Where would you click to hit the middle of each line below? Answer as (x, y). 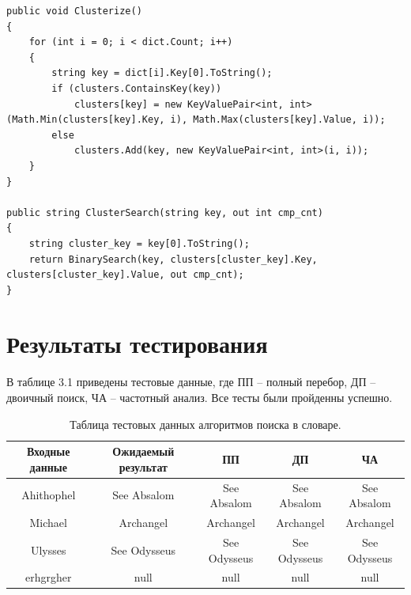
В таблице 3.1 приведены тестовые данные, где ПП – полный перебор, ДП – (191, 382)
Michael (48, 523)
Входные (48, 451)
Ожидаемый (143, 451)
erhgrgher (49, 577)
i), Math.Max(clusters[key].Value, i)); (278, 120)
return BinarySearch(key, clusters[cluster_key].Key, (173, 259)
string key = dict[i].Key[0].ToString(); (162, 73)
